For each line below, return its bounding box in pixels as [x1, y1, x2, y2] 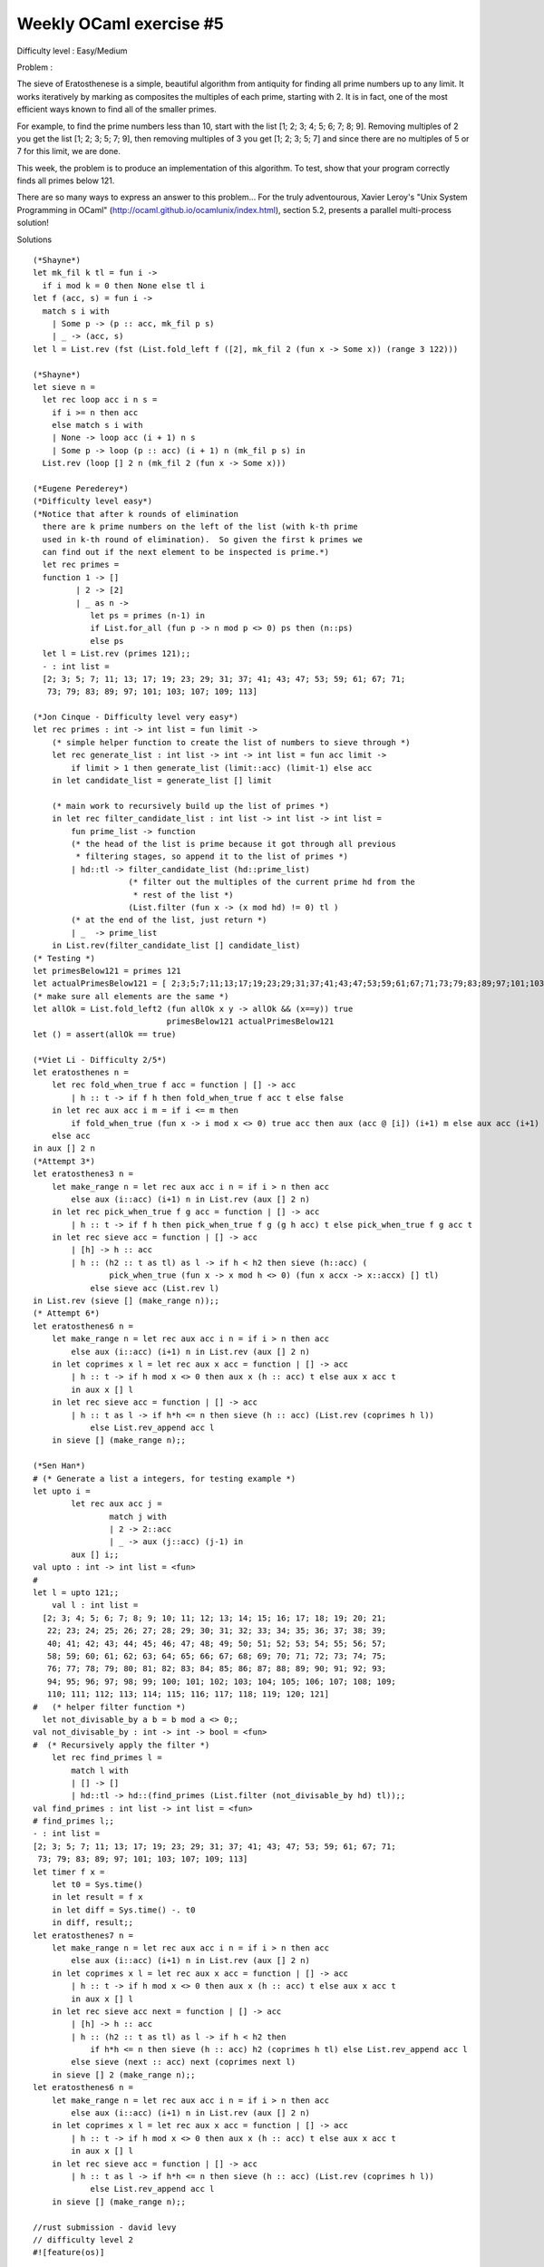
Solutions [16, 234, 53, 245]
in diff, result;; [51, 1918, 134, 1928]
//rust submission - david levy [33, 2222, 177, 2233]
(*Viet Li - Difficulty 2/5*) [33, 1055, 168, 1065]
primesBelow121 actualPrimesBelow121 [166, 1017, 335, 1026]
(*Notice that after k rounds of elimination [33, 509, 239, 519]
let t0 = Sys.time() [51, 1880, 143, 1890]
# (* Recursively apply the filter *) [33, 1739, 210, 1750]
